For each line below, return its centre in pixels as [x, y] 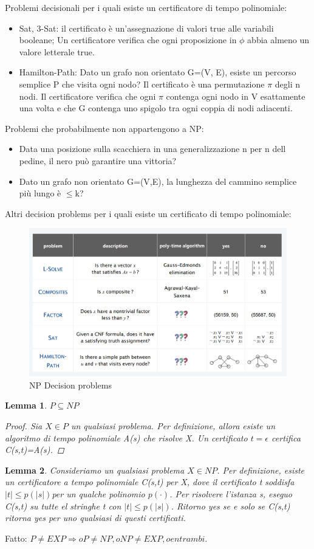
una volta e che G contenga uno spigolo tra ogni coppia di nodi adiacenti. [156, 108]
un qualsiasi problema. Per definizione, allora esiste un [173, 425]
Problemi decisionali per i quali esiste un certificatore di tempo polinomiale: [146, 7]
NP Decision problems [70, 385]
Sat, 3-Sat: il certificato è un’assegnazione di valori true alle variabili [146, 28]
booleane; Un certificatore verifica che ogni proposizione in [128, 40]
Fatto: [16, 538]
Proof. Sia [24, 425]
